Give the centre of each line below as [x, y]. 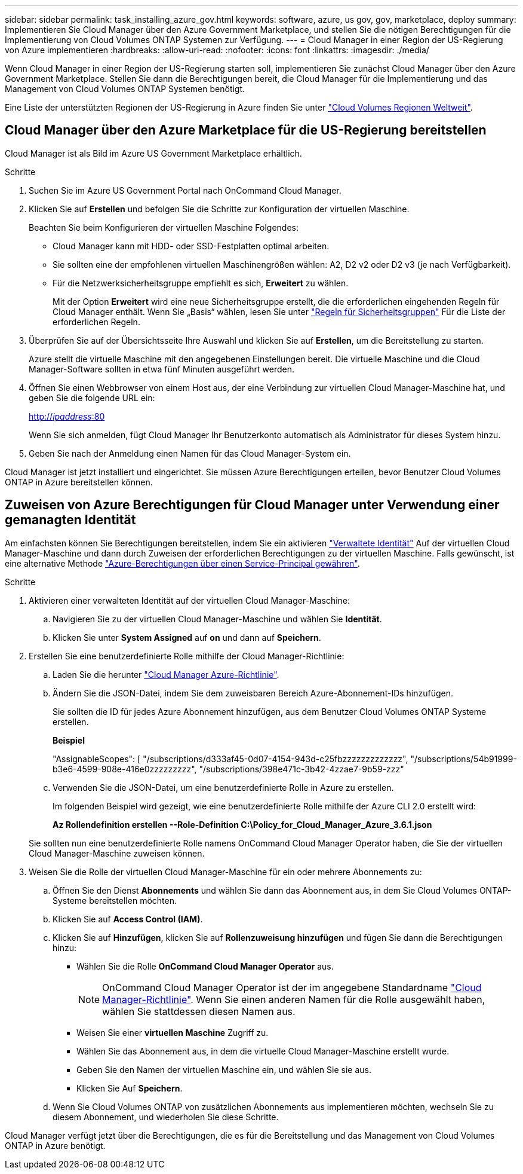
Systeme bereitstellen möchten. [115, 900]
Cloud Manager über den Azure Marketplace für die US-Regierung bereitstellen [246, 130]
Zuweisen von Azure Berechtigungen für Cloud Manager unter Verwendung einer [252, 505]
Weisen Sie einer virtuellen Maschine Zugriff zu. [173, 1032]
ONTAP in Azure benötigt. [55, 1145]
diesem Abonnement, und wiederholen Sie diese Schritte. [166, 1117]
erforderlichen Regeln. [96, 322]
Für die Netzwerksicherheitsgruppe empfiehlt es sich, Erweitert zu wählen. [201, 283]
